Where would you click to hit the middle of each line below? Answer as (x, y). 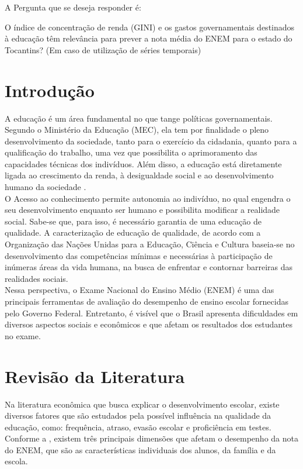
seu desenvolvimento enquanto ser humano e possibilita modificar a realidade (142, 210)
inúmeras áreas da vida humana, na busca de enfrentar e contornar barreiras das (149, 267)
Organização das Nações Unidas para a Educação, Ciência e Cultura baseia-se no (150, 244)
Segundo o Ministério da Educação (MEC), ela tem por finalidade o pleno (137, 130)
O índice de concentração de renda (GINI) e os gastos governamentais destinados (150, 27)
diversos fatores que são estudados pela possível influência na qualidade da (138, 415)
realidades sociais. (36, 278)
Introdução (50, 90)
